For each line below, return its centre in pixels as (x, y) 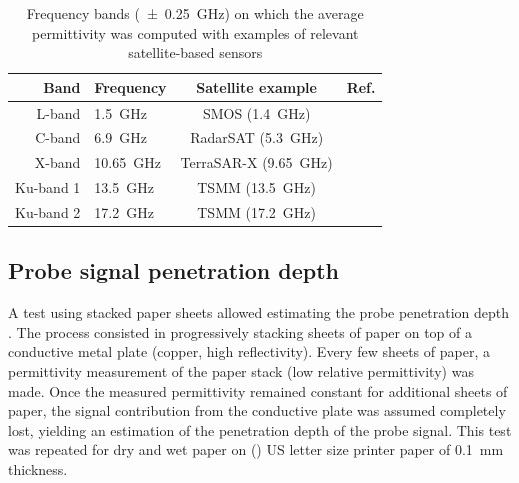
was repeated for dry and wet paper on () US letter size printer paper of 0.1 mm (256, 449)
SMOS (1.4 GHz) (256, 112)
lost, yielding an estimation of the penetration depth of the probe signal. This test (260, 429)
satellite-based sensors (195, 52)
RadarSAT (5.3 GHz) (257, 137)
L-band (58, 112)
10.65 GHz (127, 162)
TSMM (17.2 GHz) (256, 212)
